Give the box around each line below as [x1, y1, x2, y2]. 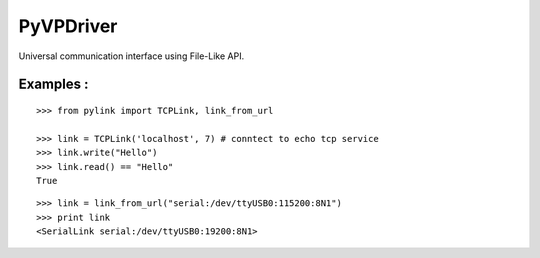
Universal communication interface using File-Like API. [18, 50, 245, 62]
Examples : [18, 76, 89, 93]
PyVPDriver [18, 15, 118, 37]
